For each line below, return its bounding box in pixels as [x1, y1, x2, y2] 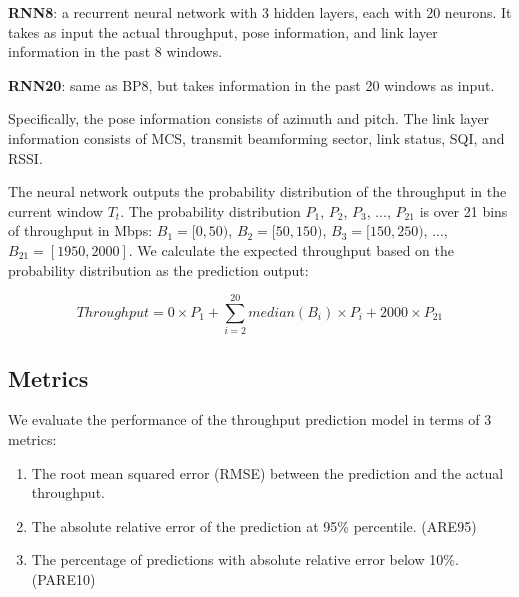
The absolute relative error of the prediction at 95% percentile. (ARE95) [31, 515, 477, 536]
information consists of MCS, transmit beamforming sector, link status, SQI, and [8, 127, 505, 148]
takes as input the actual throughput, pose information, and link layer [8, 21, 438, 42]
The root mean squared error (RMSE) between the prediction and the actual [31, 462, 504, 483]
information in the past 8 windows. [8, 41, 223, 62]
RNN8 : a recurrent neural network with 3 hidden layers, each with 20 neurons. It [8, 2, 512, 22]
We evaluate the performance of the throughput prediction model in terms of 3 [8, 409, 492, 430]
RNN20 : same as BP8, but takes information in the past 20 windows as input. [8, 74, 495, 95]
